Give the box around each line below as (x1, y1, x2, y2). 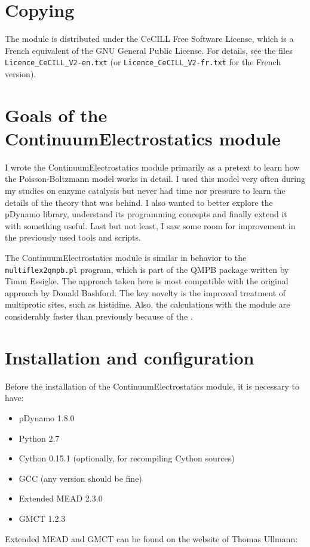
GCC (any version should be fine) (19, 472, 142, 484)
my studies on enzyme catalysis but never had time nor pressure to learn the (5, 184, 286, 197)
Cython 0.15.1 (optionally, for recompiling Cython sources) (19, 452, 235, 464)
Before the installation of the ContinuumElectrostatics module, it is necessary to (5, 379, 299, 392)
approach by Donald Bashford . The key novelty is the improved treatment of (5, 286, 286, 299)
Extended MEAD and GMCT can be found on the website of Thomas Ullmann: (5, 532, 298, 545)
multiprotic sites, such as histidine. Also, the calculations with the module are (5, 298, 290, 311)
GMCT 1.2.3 (19, 512, 66, 524)
